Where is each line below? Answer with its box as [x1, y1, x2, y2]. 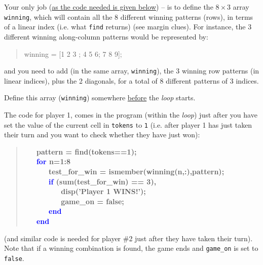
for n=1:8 [36, 156, 70, 167]
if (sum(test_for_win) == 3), [49, 176, 157, 186]
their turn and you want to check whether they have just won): [4, 129, 200, 140]
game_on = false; [61, 196, 124, 206]
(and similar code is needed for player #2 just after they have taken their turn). [4, 233, 253, 243]
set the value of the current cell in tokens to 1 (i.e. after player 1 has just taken [4, 119, 252, 130]
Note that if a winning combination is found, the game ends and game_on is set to [4, 243, 258, 253]
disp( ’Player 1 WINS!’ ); [61, 186, 146, 197]
